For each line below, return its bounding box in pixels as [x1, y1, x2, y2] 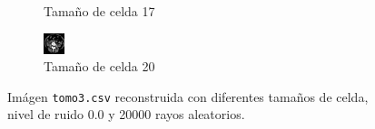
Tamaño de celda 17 [44, 2, 155, 20]
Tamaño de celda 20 [44, 57, 155, 76]
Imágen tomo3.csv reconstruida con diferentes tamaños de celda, [7, 87, 369, 106]
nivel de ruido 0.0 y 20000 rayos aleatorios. [7, 105, 245, 124]
